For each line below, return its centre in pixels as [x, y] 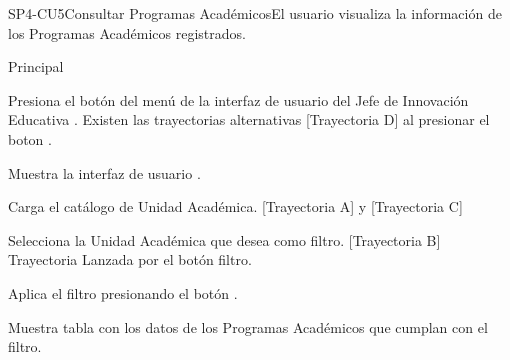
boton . [30, 138]
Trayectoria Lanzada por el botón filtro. [130, 259]
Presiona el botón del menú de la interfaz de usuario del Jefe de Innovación [238, 99]
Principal [36, 66]
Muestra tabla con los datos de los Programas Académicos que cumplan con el [248, 326]
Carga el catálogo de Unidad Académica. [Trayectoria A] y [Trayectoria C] [235, 206]
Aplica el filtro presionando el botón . [123, 292]
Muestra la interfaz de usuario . [104, 172]
